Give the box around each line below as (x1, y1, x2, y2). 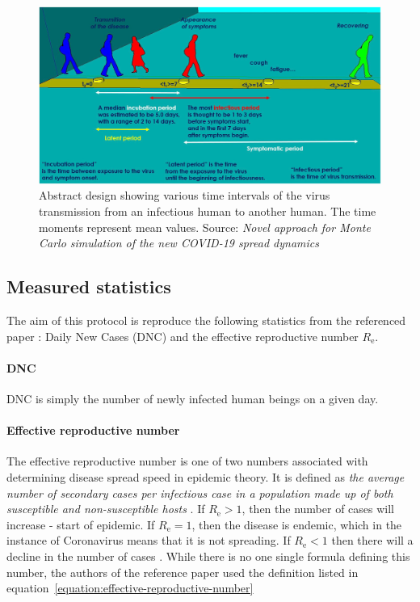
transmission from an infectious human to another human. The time (39, 203, 376, 220)
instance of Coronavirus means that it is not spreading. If (6, 532, 291, 549)
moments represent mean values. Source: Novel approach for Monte (39, 218, 371, 235)
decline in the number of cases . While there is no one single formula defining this (6, 547, 410, 564)
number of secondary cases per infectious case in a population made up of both (6, 484, 393, 501)
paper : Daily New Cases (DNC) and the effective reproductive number (6, 327, 359, 344)
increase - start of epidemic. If (6, 516, 155, 533)
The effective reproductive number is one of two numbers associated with (6, 453, 368, 469)
